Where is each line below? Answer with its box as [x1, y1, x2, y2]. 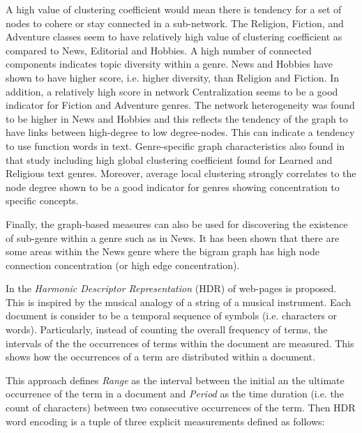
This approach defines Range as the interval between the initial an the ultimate [6, 372, 345, 387]
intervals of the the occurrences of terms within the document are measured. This [6, 335, 354, 350]
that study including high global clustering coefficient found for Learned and [6, 152, 333, 167]
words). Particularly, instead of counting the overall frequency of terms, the [6, 322, 328, 337]
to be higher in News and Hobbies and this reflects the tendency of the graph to [6, 111, 348, 126]
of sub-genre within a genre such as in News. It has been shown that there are [6, 230, 340, 245]
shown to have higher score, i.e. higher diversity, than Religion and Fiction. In [6, 70, 339, 84]
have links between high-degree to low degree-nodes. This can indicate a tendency [6, 125, 355, 139]
